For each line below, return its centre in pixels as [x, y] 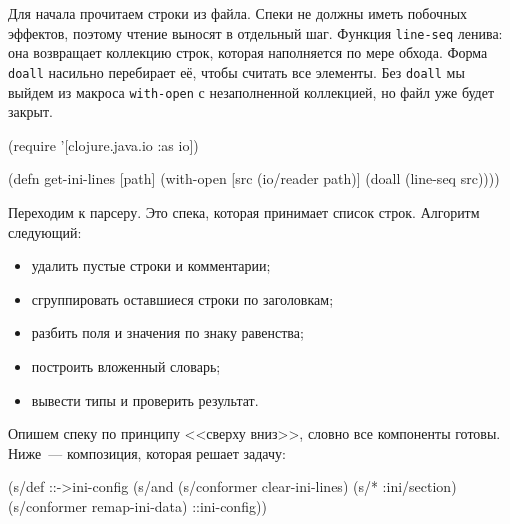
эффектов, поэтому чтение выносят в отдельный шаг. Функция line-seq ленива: [255, 32]
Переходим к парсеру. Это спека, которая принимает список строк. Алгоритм [244, 211]
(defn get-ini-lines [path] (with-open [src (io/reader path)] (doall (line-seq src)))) [254, 178]
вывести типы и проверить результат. [145, 399]
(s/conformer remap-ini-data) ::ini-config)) [137, 505]
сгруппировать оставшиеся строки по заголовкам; [182, 298]
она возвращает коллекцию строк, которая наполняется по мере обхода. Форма [248, 52]
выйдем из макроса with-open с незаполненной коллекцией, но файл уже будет [251, 91]
